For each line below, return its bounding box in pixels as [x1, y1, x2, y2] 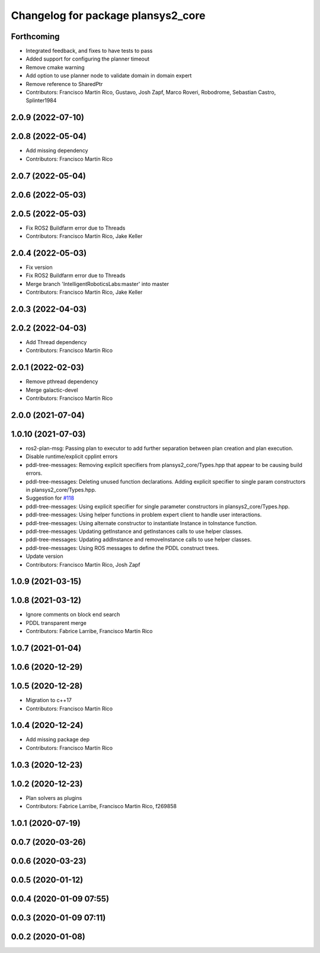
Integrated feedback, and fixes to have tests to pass [25, 47, 153, 55]
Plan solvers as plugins [25, 794, 82, 801]
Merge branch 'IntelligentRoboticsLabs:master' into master [25, 280, 169, 287]
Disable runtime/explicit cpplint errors [25, 453, 118, 460]
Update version [25, 552, 63, 560]
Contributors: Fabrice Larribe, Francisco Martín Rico [25, 628, 153, 635]
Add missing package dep [25, 736, 90, 743]
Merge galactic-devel [25, 386, 78, 393]
